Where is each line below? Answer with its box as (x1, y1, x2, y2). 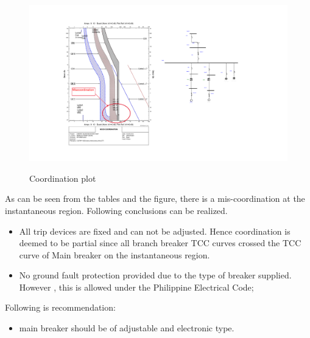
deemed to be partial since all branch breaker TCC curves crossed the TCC (19, 236, 301, 249)
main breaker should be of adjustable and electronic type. (19, 322, 234, 334)
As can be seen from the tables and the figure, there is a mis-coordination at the (5, 192, 305, 205)
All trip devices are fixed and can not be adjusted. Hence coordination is (19, 224, 291, 237)
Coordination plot (29, 171, 96, 184)
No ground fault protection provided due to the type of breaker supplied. (19, 269, 292, 281)
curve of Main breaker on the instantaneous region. (19, 248, 210, 261)
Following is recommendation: (5, 301, 116, 314)
